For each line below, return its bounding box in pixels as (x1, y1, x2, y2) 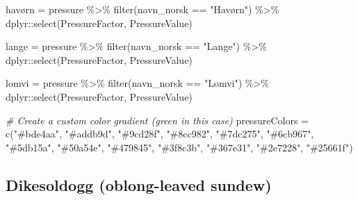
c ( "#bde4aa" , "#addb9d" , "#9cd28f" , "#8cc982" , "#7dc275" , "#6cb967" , (6, 126, 314, 141)
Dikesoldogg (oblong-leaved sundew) (6, 174, 272, 195)
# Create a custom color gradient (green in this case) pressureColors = (6, 112, 309, 127)
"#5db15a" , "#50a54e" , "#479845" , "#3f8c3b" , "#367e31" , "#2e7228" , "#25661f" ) (6, 140, 353, 154)
